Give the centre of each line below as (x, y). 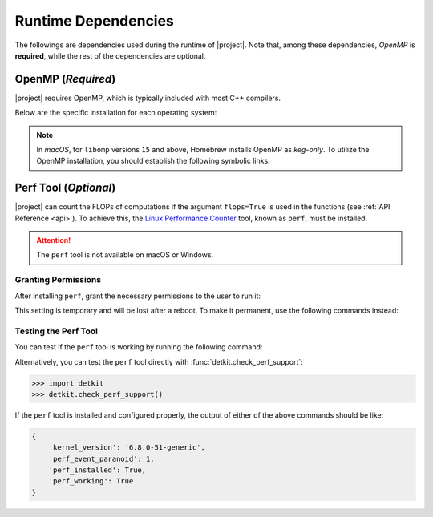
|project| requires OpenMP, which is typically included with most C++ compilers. (148, 98)
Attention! (54, 240)
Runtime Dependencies (94, 21)
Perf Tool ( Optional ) (65, 188)
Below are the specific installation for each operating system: (116, 113)
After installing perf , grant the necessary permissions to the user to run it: (138, 296)
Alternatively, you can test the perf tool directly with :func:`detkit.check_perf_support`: (159, 361)
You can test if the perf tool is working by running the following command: (139, 347)
